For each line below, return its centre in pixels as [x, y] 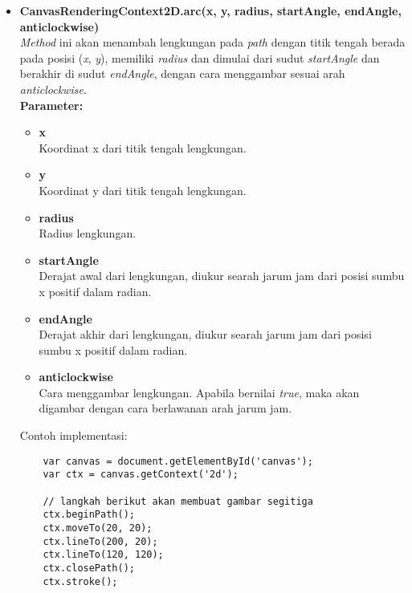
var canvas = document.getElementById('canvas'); [178, 461]
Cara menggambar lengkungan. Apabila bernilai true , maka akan [199, 392]
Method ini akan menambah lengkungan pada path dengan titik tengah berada [212, 42]
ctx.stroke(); [80, 581]
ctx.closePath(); [89, 568]
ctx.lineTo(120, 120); [103, 555]
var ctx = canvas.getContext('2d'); [141, 475]
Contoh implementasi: [73, 435]
